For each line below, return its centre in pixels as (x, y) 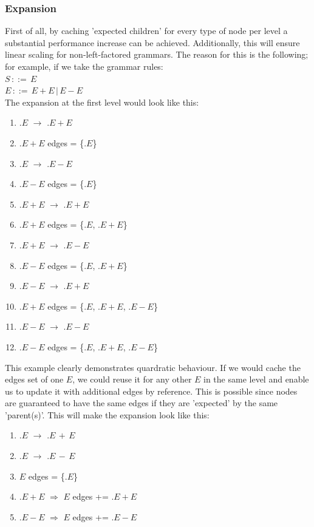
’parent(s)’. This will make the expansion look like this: (107, 414)
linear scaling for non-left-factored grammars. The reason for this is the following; (157, 54)
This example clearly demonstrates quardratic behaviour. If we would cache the (153, 367)
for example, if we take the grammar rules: (84, 66)
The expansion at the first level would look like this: (102, 102)
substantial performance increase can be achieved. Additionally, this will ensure (152, 42)
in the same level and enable (256, 379)
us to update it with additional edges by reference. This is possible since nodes (151, 391)
